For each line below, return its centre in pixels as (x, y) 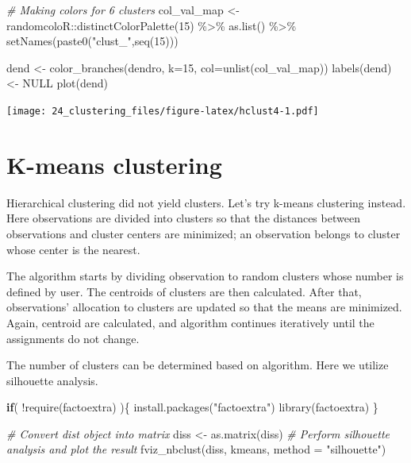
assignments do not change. (73, 338)
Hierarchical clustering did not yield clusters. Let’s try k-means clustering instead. (206, 202)
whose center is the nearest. (73, 249)
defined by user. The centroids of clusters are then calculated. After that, (184, 291)
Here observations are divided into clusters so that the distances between (183, 218)
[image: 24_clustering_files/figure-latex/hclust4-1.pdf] (163, 111)
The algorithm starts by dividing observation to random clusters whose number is (205, 276)
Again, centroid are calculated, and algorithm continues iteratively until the (190, 322)
